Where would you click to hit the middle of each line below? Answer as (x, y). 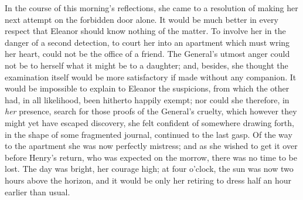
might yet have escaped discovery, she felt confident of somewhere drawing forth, (149, 122)
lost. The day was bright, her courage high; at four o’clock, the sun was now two (149, 169)
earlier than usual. (38, 191)
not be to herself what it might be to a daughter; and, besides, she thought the (147, 65)
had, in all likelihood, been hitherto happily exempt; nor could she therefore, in (147, 99)
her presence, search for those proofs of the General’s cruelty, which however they (151, 111)
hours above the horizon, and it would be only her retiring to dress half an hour (148, 180)
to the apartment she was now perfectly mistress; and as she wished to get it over (151, 146)
